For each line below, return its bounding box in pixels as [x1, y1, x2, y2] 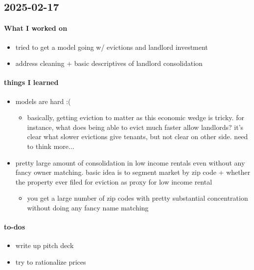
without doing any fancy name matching [27, 202, 149, 212]
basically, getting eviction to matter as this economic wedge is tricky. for [27, 112, 244, 123]
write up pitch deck [15, 240, 74, 250]
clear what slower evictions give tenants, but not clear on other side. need [27, 131, 248, 142]
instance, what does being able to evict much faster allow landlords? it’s [27, 122, 244, 132]
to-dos [4, 222, 25, 232]
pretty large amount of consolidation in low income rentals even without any [15, 157, 245, 167]
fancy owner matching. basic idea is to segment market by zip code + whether [15, 167, 251, 177]
